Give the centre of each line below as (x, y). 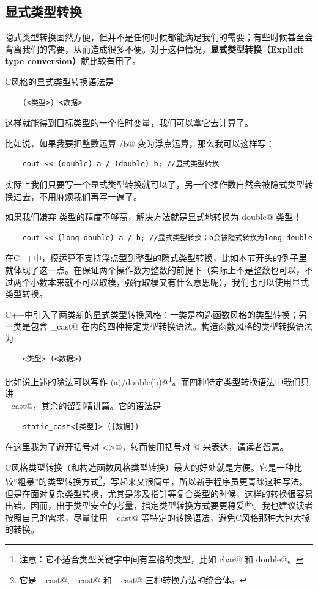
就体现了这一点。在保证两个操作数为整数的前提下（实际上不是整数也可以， (155, 269)
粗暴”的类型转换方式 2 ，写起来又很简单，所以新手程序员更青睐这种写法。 (163, 480)
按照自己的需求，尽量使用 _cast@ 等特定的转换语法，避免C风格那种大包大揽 (157, 517)
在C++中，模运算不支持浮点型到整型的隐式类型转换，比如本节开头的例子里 (156, 258)
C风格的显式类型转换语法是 (60, 81)
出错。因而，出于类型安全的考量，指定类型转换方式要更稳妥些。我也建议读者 (159, 505)
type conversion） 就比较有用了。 (73, 61)
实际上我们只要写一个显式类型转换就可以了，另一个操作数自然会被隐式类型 (155, 184)
